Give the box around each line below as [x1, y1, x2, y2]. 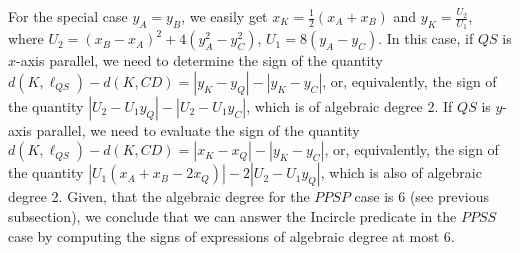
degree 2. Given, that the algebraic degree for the [8, 186, 310, 207]
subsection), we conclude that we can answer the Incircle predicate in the [8, 206, 457, 227]
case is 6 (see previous [354, 186, 490, 207]
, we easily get [181, 6, 268, 26]
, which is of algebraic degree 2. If [246, 95, 453, 116]
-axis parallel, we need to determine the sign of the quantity [16, 50, 383, 71]
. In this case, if [378, 28, 474, 49]
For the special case [8, 6, 128, 26]
